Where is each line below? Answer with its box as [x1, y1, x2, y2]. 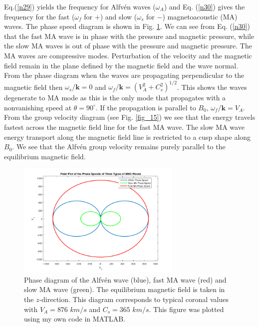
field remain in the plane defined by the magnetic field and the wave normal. [4, 60, 239, 70]
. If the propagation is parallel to [95, 102, 196, 112]
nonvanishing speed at [4, 102, 72, 112]
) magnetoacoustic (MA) [162, 11, 238, 21]
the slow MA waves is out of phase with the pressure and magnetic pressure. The [4, 40, 252, 51]
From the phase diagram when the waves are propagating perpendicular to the [4, 70, 245, 80]
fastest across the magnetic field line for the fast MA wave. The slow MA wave [4, 122, 245, 132]
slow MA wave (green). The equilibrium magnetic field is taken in [24, 284, 225, 295]
